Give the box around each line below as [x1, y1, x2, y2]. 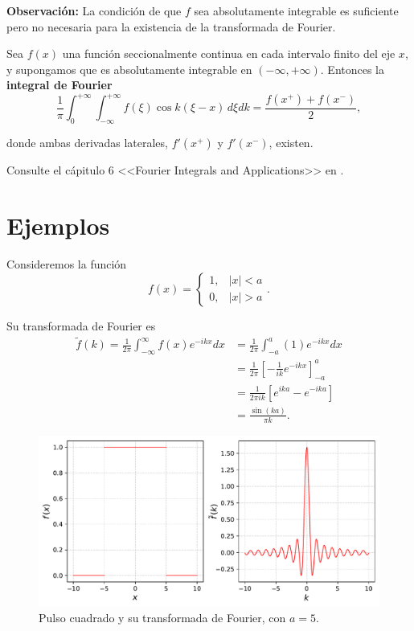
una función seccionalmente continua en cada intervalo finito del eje [62, 45, 396, 62]
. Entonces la [320, 60, 385, 77]
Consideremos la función [6, 255, 127, 272]
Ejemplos [6, 209, 110, 242]
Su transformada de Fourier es [6, 317, 156, 334]
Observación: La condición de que [6, 2, 182, 18]
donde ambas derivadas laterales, [6, 134, 168, 151]
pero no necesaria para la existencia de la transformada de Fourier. [6, 18, 336, 35]
